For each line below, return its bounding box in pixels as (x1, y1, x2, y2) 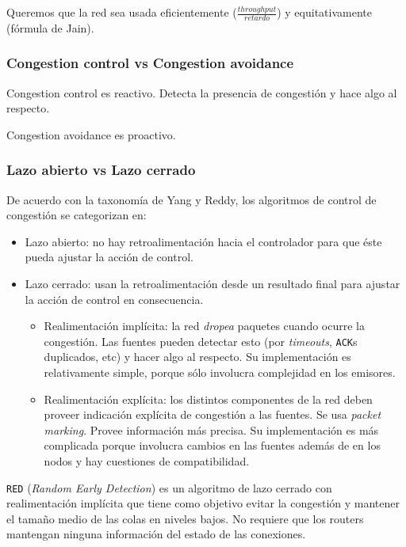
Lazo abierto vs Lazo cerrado (6, 160, 196, 180)
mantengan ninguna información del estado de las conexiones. (6, 526, 306, 542)
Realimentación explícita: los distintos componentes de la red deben (44, 390, 373, 407)
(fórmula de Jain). (6, 19, 94, 36)
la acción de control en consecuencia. (25, 291, 204, 307)
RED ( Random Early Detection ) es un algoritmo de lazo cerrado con (6, 479, 332, 496)
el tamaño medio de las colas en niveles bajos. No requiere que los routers (6, 510, 364, 526)
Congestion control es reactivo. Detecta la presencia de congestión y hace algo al (6, 84, 397, 101)
